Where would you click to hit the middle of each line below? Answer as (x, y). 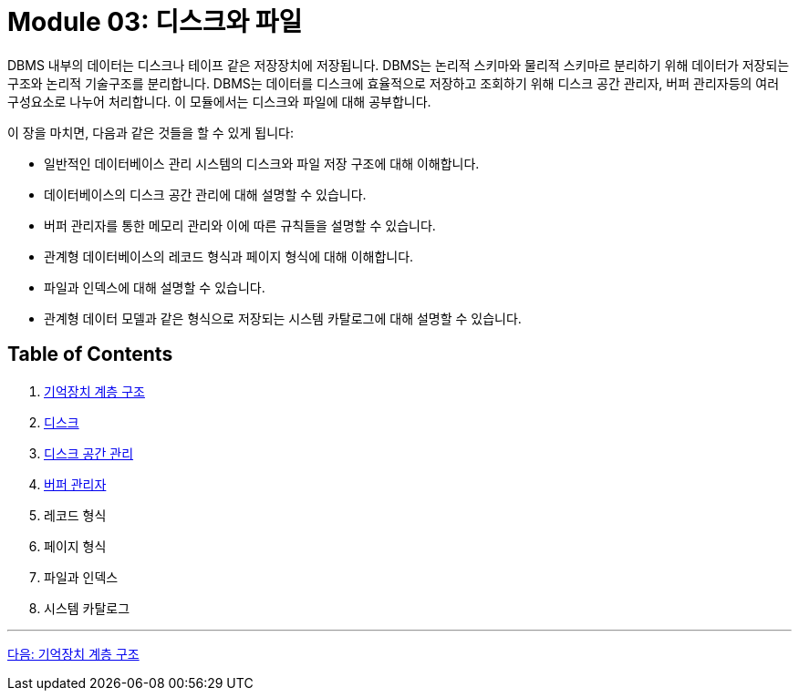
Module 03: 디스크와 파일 (155, 22)
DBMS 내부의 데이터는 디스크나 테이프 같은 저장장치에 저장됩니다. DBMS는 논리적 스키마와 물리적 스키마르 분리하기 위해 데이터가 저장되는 (399, 65)
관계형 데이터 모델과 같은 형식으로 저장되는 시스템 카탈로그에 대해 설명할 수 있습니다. (283, 318)
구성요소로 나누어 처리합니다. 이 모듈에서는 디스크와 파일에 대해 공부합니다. (219, 101)
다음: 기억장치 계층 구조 (73, 653)
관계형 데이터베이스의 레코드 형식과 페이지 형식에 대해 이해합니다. (229, 256)
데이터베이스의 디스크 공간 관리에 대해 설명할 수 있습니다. (205, 194)
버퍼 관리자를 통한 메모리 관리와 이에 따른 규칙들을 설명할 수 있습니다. (240, 225)
